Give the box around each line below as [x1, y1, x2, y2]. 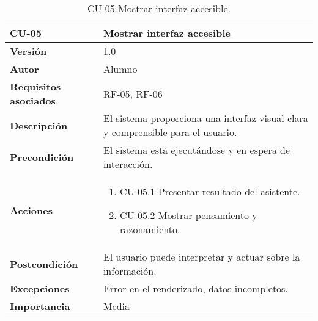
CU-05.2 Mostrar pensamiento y [120, 208, 257, 222]
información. [103, 264, 157, 278]
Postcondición [10, 256, 78, 271]
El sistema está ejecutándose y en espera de [103, 143, 290, 157]
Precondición [10, 150, 74, 164]
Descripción [10, 118, 68, 132]
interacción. [103, 157, 153, 171]
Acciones [10, 203, 53, 217]
